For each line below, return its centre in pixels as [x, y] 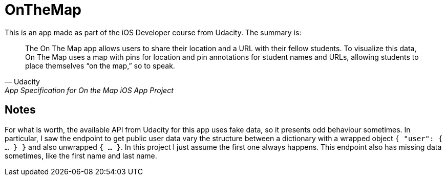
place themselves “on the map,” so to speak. [100, 65]
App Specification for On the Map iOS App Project [89, 90]
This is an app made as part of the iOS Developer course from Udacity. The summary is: [153, 32]
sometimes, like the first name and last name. [81, 155]
